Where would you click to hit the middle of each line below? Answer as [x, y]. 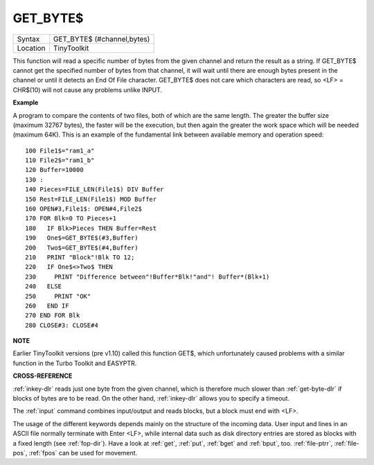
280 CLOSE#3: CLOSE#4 [62, 325]
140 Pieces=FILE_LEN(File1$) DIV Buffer [95, 190]
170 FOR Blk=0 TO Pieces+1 [71, 219]
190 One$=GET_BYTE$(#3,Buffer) [82, 238]
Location [31, 48]
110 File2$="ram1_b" [60, 160]
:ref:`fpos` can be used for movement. [83, 453]
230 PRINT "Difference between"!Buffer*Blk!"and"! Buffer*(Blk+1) [148, 277]
